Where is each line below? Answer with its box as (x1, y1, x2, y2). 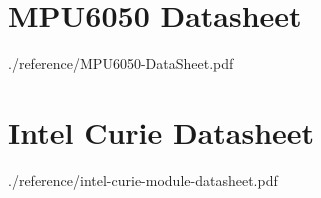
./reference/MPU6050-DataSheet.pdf (8, 53, 234, 74)
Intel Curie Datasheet (8, 111, 315, 152)
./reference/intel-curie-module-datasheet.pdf (8, 169, 278, 190)
